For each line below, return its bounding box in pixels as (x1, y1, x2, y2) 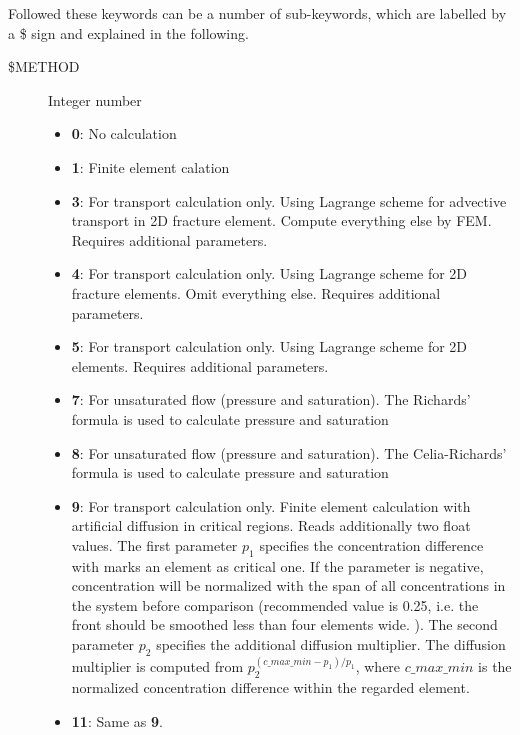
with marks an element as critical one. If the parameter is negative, (71, 555, 484, 576)
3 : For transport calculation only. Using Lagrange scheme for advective (71, 190, 507, 211)
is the (478, 656, 512, 677)
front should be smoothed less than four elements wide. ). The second (71, 614, 498, 635)
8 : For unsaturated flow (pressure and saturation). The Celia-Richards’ (71, 442, 507, 463)
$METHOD (8, 56, 80, 77)
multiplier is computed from (71, 656, 244, 677)
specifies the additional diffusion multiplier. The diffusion (156, 634, 506, 655)
